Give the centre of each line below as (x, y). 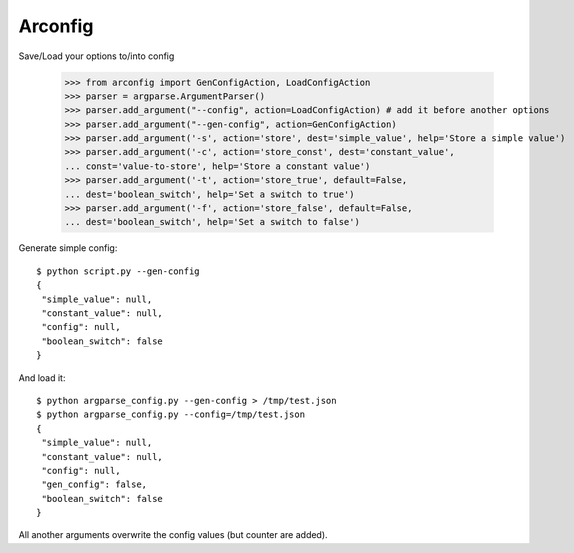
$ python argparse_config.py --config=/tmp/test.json (170, 414)
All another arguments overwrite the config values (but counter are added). (173, 535)
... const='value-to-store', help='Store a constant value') (217, 166)
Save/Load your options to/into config (96, 56)
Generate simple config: (68, 248)
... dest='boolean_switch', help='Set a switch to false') (212, 222)
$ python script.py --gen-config (118, 271)
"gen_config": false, (94, 484)
